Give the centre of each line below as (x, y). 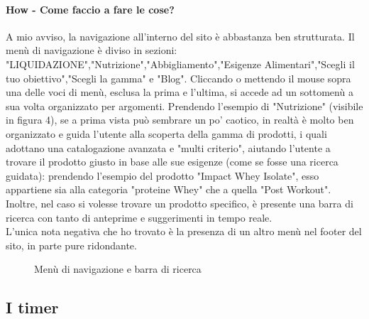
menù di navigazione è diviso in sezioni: (92, 50)
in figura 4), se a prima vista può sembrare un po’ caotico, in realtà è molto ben (180, 120)
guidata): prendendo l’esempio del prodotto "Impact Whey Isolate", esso (163, 175)
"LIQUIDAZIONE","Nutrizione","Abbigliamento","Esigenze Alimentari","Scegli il (180, 64)
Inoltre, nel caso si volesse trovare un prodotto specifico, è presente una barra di (180, 203)
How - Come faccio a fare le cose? (90, 9)
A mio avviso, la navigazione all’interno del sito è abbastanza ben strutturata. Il (180, 36)
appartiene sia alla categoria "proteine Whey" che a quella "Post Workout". (169, 189)
